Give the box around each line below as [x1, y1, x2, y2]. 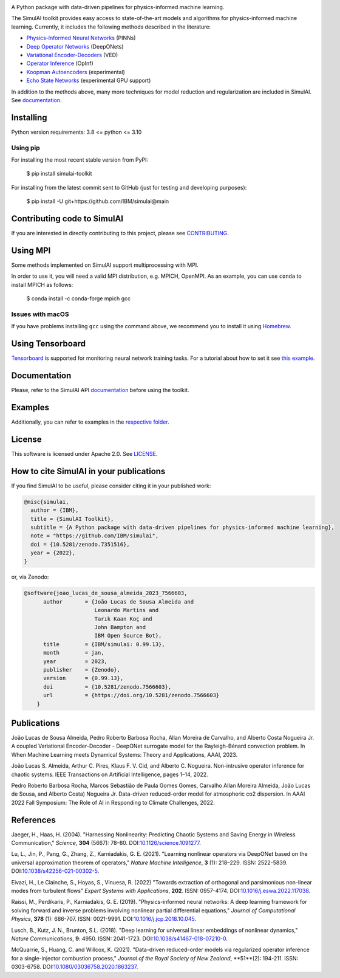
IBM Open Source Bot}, [94, 632, 162, 639]
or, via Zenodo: [11, 573, 49, 580]
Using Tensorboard [11, 339, 86, 349]
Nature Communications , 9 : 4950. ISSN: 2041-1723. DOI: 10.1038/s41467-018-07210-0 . [11, 935, 228, 942]
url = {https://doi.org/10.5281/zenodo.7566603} [43, 692, 220, 699]
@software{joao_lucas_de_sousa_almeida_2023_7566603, [24, 590, 188, 597]
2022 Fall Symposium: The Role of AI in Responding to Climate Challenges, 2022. [11, 799, 215, 806]
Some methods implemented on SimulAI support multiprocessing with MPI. [11, 261, 199, 269]
